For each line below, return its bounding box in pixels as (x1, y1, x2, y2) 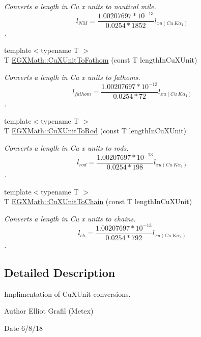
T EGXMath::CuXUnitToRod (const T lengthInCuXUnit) (4, 125, 187, 136)
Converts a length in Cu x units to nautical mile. (4, 1, 156, 11)
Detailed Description (4, 264, 116, 280)
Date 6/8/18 (4, 322, 43, 333)
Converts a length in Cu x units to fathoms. (4, 71, 140, 82)
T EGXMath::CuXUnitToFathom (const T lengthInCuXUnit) (4, 54, 197, 65)
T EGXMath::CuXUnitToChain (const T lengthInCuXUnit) (4, 196, 192, 207)
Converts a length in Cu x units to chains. (4, 213, 136, 223)
